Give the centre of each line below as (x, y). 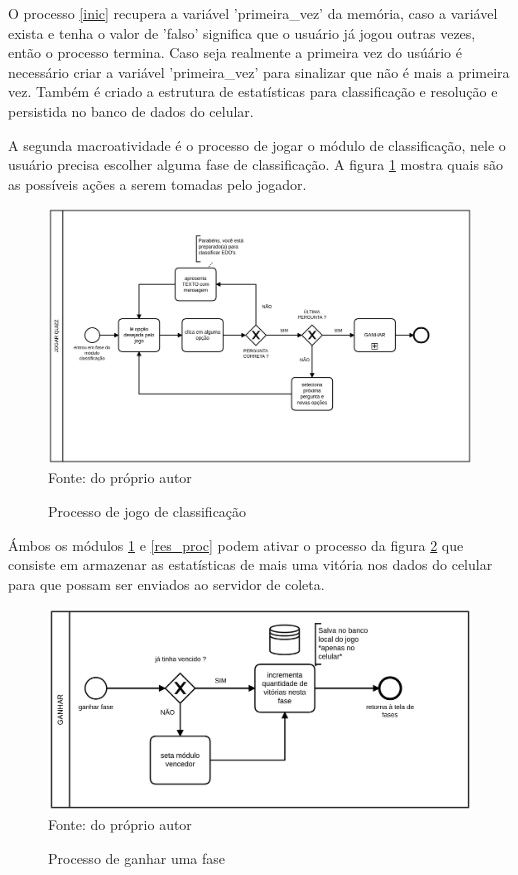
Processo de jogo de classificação (147, 511)
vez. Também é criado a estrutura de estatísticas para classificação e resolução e (253, 91)
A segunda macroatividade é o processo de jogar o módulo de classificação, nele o (257, 144)
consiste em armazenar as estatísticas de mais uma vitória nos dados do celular (250, 564)
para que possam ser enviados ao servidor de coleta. (166, 583)
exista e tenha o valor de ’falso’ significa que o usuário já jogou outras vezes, (242, 32)
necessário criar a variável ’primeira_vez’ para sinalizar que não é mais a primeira (259, 71)
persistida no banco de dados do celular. (131, 110)
